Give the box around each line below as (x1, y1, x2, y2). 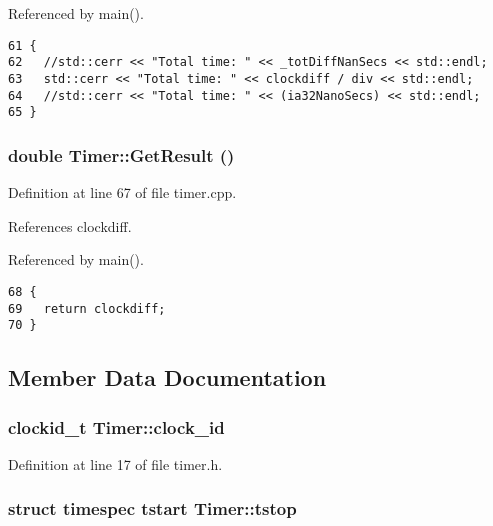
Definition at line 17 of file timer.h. (8, 453, 223, 474)
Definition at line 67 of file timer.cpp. (8, 182, 237, 203)
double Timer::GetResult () (8, 142, 235, 167)
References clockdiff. (8, 215, 132, 236)
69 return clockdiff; (8, 301, 166, 316)
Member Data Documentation (8, 362, 327, 393)
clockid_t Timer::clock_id (8, 414, 225, 439)
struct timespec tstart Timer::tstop (8, 496, 297, 521)
